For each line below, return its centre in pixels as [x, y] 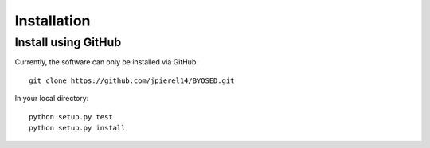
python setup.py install [77, 128]
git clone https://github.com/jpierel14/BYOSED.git [132, 80]
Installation [53, 21]
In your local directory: [52, 99]
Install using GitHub [68, 42]
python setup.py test [71, 117]
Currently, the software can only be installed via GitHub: [106, 62]
